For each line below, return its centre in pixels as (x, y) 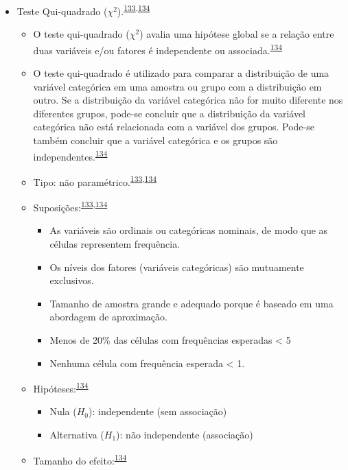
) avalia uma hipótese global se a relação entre (237, 34)
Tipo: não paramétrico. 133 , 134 (95, 180)
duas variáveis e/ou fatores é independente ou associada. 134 (158, 49)
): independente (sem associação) (158, 411)
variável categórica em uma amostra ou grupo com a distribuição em (177, 86)
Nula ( (63, 411)
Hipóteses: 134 (61, 387)
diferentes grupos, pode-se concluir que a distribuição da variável (170, 113)
